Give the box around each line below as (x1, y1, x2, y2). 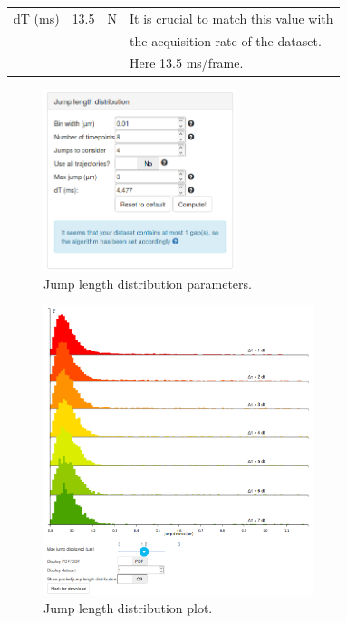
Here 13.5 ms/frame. (130, 53, 244, 72)
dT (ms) (14, 8, 60, 27)
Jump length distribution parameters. (43, 273, 252, 292)
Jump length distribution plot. (43, 599, 213, 617)
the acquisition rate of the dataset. (130, 31, 322, 50)
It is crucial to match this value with (130, 8, 333, 27)
